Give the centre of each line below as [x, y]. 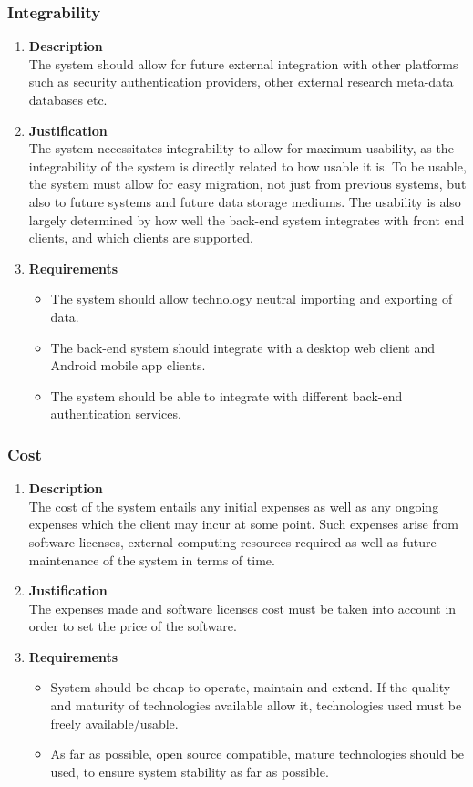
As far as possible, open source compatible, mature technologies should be [257, 754]
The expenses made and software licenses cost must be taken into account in [242, 608]
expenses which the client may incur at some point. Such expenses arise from [243, 524]
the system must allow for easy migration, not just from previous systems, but [247, 184]
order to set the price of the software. [133, 626]
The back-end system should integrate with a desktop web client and [243, 347]
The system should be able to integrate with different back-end [226, 395]
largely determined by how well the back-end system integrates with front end [247, 219]
